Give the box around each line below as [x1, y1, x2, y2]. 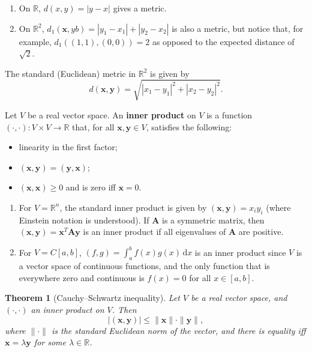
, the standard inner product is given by [59, 201, 207, 213]
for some [34, 336, 66, 348]
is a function [206, 108, 253, 121]
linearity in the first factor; [19, 141, 118, 153]
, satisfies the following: [146, 120, 232, 133]
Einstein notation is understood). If [19, 213, 149, 226]
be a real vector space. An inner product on [27, 108, 196, 121]
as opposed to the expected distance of [152, 35, 295, 47]
